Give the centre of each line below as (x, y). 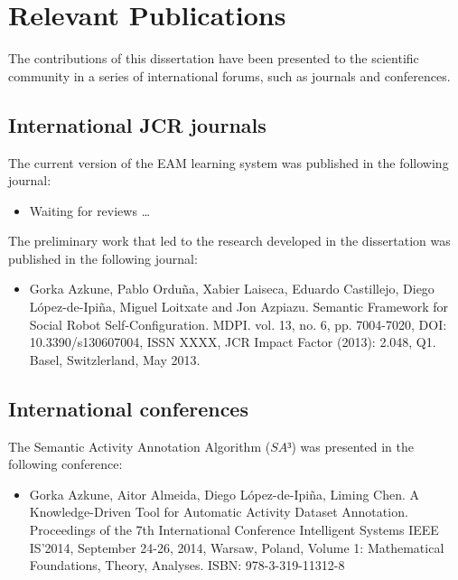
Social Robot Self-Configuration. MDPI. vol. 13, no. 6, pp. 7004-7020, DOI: (238, 324)
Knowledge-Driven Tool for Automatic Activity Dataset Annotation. (219, 512)
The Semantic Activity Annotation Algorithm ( (140, 446)
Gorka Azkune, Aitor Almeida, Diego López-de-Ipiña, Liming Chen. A (224, 494)
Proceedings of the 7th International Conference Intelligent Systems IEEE (234, 530)
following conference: (65, 464)
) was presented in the (352, 446)
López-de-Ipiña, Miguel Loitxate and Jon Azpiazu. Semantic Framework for (239, 307)
